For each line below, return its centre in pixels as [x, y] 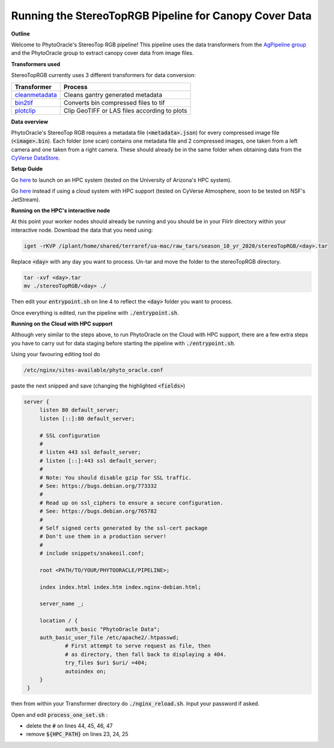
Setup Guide [27, 169]
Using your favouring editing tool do [56, 354]
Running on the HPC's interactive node [61, 211]
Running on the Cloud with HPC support [62, 323]
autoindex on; [86, 671]
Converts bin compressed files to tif [114, 102]
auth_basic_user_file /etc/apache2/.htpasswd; [109, 637]
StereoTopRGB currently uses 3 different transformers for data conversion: [104, 75]
